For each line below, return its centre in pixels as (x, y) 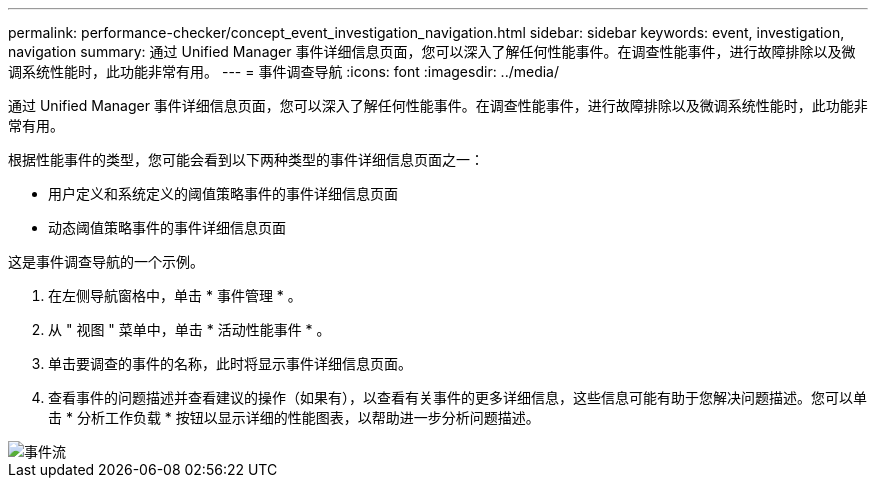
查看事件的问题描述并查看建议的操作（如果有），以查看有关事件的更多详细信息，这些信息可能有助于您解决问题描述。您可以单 (457, 397)
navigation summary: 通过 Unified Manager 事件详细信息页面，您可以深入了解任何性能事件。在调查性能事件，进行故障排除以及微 (432, 51)
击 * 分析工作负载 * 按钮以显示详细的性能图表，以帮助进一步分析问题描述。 (294, 417)
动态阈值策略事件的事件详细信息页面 (167, 227)
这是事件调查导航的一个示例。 (106, 261)
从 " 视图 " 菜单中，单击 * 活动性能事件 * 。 (189, 329)
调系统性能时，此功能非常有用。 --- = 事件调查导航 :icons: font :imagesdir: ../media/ (284, 71)
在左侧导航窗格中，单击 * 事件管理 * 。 (175, 295)
